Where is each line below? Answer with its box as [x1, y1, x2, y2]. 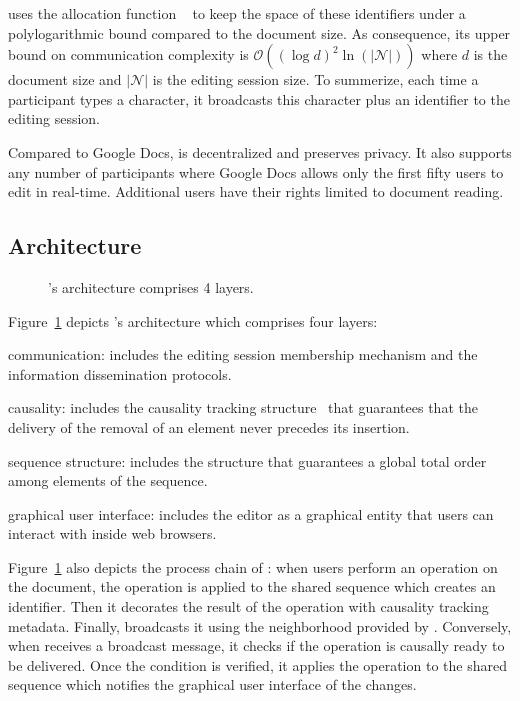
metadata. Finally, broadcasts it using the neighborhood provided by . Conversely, [8, 615, 512, 636]
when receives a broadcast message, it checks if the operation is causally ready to [8, 635, 505, 656]
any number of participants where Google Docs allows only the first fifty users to [8, 161, 504, 182]
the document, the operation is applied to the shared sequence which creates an [8, 576, 496, 597]
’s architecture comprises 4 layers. [48, 276, 254, 297]
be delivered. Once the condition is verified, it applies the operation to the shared [8, 654, 507, 675]
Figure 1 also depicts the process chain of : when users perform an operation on [8, 556, 498, 577]
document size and [8, 69, 122, 90]
